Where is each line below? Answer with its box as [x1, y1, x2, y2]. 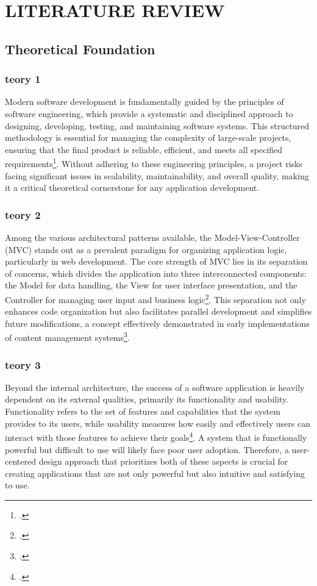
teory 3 [5, 357, 41, 372]
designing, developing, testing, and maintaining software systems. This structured [5, 119, 309, 132]
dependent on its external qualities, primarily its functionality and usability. [5, 393, 289, 406]
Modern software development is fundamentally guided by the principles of [5, 95, 284, 108]
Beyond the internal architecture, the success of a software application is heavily [5, 381, 305, 393]
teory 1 [5, 71, 41, 87]
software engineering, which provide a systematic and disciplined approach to [5, 107, 293, 120]
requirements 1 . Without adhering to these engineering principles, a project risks [5, 155, 302, 170]
